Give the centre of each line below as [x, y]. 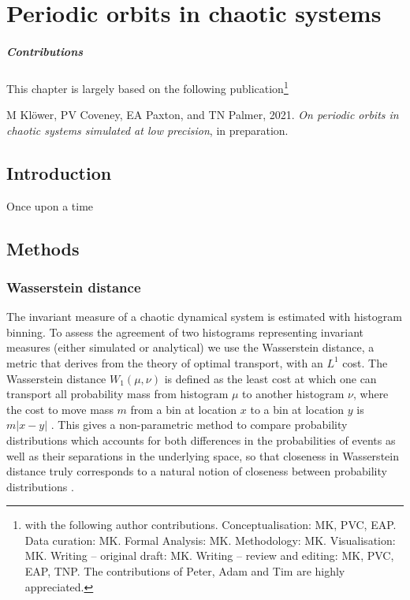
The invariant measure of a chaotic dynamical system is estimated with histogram [204, 317]
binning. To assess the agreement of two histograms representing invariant [185, 332]
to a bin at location [297, 409]
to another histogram [293, 394]
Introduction [59, 172]
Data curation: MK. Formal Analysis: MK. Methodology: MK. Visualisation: [210, 540]
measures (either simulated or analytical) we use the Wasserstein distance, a [190, 347]
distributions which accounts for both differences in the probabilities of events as [201, 440]
